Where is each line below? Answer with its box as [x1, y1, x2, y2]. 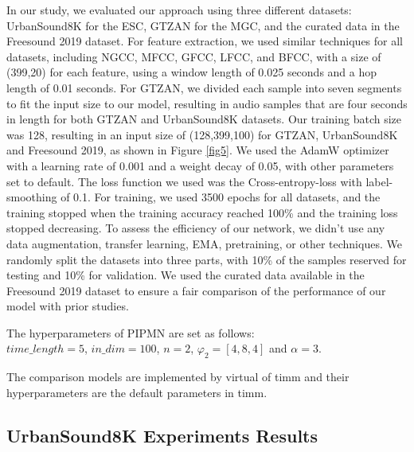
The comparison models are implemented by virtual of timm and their [6, 368, 350, 385]
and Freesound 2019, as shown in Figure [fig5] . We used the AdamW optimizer [6, 142, 389, 158]
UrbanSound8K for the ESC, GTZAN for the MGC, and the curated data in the [6, 17, 400, 33]
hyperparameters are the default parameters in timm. [6, 384, 268, 400]
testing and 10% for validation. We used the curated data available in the [6, 267, 365, 283]
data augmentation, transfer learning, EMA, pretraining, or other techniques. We [6, 235, 402, 251]
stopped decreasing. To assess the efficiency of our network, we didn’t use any [6, 220, 385, 236]
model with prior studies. [6, 298, 129, 314]
